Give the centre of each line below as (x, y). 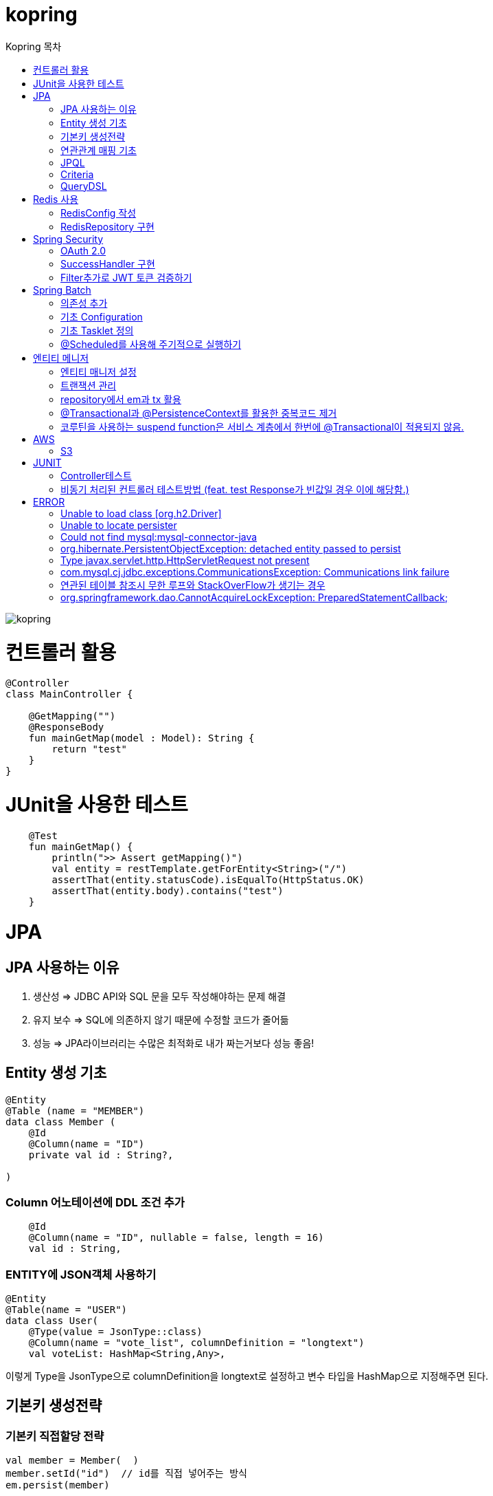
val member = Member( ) (72, 1461)
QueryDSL (84, 186)
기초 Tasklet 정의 (97, 330)
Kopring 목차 (34, 46)
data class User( (52, 1321)
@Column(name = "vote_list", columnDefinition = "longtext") (196, 1343)
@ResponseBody (66, 727)
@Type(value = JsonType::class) (115, 1332)
